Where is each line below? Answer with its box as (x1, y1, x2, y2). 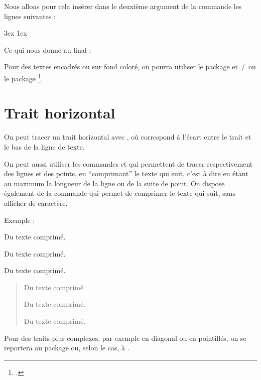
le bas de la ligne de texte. (4, 141, 85, 152)
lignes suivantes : (4, 11, 56, 21)
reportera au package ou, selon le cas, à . (4, 342, 129, 353)
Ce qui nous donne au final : (4, 44, 91, 55)
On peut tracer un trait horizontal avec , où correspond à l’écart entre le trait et (4, 132, 251, 142)
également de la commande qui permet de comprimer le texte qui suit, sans (4, 188, 236, 198)
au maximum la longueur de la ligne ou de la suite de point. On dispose (4, 178, 225, 188)
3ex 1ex (4, 28, 27, 38)
